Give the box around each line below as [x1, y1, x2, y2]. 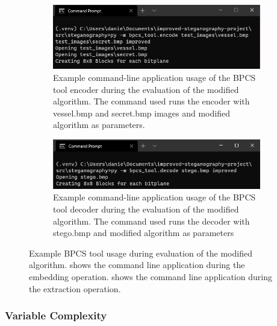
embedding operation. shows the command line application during [29, 270, 272, 283]
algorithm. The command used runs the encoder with [53, 95, 250, 107]
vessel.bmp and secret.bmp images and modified [53, 106, 230, 119]
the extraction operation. [29, 282, 121, 295]
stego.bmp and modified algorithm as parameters [53, 226, 234, 239]
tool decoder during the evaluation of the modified [53, 203, 239, 215]
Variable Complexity [5, 308, 107, 323]
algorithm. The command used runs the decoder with [53, 214, 250, 227]
